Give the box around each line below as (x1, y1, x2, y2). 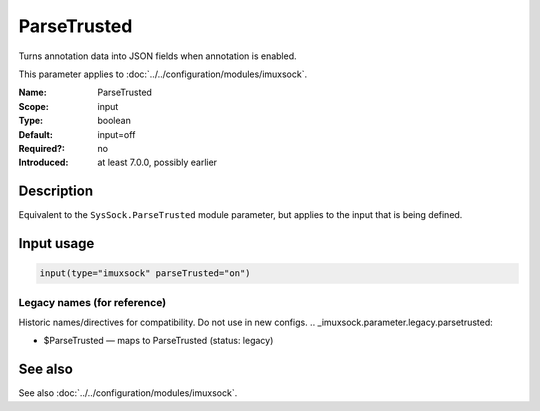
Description (18, 183, 94, 200)
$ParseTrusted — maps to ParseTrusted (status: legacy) (43, 335, 274, 347)
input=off (97, 128, 136, 140)
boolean (97, 115, 132, 127)
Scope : (18, 100, 49, 112)
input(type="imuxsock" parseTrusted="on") (39, 268, 251, 279)
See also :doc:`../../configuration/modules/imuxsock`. (18, 387, 238, 399)
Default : (18, 128, 54, 140)
